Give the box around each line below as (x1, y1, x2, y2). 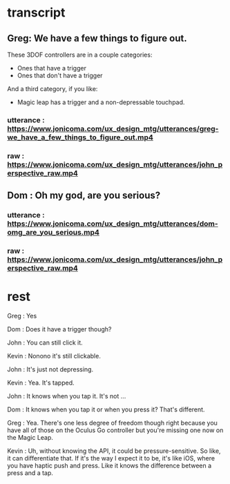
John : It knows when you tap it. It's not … (7, 392, 126, 400)
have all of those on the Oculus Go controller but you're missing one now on (7, 426, 224, 434)
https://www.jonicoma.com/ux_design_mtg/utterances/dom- (7, 219, 219, 229)
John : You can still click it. (7, 338, 83, 347)
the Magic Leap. (7, 434, 54, 442)
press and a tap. (7, 469, 54, 477)
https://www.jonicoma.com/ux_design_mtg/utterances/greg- (7, 124, 219, 133)
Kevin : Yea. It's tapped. (7, 378, 75, 387)
